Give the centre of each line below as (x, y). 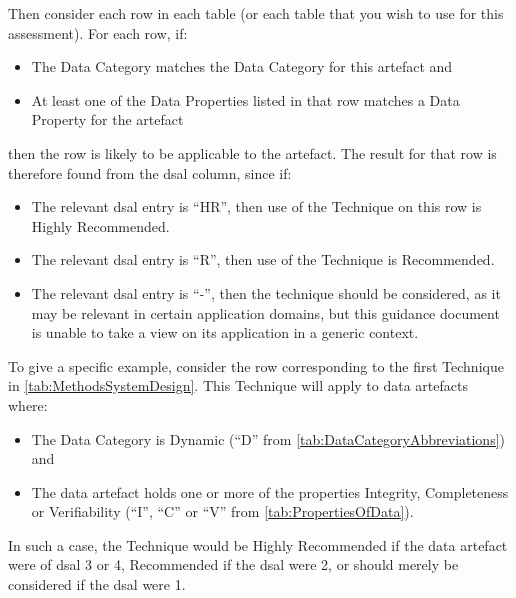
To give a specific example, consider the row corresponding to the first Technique (256, 365)
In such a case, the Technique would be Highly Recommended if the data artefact (258, 544)
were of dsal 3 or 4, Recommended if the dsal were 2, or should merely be (233, 564)
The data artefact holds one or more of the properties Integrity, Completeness (270, 491)
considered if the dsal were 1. (97, 584)
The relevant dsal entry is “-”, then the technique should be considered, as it (266, 292)
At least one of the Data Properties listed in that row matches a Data (245, 99)
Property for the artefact (107, 119)
